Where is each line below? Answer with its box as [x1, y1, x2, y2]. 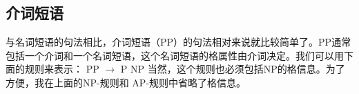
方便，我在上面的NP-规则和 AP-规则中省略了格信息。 [6, 75, 246, 89]
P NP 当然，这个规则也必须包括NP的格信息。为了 [120, 62, 345, 76]
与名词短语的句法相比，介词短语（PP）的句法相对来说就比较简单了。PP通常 [6, 35, 351, 49]
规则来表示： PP [24, 62, 99, 76]
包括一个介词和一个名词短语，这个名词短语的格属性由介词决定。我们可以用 [6, 48, 344, 62]
